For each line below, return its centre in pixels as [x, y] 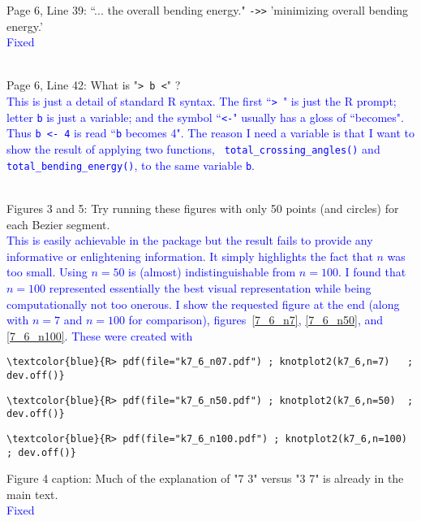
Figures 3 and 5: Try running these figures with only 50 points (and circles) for [203, 208]
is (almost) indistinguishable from [212, 272]
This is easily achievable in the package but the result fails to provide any [190, 240]
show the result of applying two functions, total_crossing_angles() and [193, 149]
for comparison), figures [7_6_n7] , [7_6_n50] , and [256, 320]
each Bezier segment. [58, 224]
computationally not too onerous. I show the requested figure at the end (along [203, 304]
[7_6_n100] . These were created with [100, 335]
